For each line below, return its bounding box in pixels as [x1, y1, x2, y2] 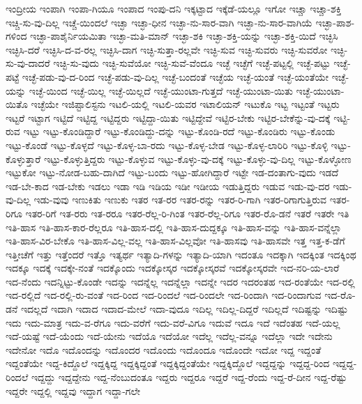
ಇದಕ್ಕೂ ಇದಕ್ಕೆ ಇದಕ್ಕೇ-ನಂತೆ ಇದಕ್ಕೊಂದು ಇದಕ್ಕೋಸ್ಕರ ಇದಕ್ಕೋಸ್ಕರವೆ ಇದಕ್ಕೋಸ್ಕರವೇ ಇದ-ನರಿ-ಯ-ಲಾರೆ [6, 261, 340, 275]
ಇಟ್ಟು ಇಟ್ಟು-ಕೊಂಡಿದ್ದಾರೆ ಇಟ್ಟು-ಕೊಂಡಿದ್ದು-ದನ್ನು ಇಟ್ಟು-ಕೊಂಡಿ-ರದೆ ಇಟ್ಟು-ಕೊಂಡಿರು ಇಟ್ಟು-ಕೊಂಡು [23, 124, 335, 139]
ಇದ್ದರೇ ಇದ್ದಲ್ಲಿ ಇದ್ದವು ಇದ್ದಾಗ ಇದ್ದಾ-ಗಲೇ [6, 383, 141, 398]
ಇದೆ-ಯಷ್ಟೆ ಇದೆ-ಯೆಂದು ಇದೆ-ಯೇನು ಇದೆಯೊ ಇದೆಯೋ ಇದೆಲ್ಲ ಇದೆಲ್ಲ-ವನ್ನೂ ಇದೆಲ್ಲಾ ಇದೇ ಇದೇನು [6, 329, 333, 343]
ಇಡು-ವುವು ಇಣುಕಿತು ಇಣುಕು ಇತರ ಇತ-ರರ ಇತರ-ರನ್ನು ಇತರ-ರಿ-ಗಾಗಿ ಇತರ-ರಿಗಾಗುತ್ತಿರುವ [33, 192, 327, 207]
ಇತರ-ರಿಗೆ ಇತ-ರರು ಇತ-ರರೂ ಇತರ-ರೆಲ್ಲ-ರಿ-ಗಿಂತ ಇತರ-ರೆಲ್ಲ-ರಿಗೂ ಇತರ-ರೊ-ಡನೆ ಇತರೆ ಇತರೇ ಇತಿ [25, 205, 349, 220]
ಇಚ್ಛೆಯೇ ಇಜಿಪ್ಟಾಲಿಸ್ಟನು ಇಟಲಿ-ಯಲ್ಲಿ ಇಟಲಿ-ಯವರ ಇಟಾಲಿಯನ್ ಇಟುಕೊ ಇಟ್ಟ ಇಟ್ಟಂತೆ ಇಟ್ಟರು [31, 97, 340, 111]
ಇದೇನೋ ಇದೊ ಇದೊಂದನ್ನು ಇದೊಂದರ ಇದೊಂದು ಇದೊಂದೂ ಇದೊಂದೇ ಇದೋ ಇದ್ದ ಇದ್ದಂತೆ [6, 342, 322, 357]
